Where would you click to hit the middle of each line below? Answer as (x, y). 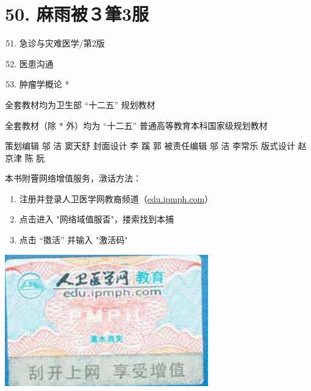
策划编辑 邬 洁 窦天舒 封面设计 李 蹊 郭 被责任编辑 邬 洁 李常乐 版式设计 (150, 146)
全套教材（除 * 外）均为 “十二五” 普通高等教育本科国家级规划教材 (136, 125)
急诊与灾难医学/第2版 (62, 43)
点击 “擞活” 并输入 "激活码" (73, 240)
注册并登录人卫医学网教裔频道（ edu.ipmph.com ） (116, 198)
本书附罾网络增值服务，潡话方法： (73, 178)
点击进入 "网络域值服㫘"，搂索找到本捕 (96, 219)
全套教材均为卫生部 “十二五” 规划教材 (80, 104)
